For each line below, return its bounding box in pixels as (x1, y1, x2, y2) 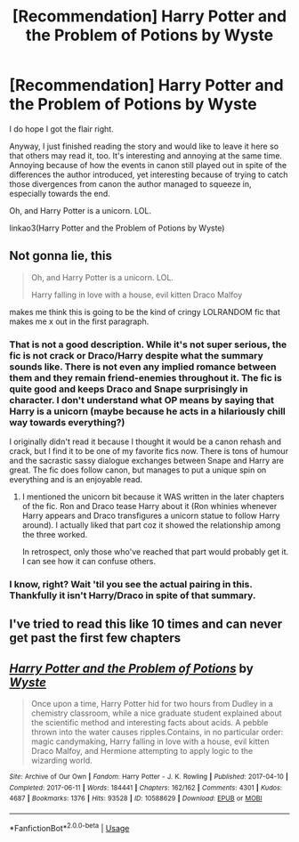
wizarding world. (30, 755, 93, 766)
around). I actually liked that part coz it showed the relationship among (21, 520, 281, 530)
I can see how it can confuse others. (21, 556, 156, 567)
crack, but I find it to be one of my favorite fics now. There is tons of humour (9, 446, 289, 457)
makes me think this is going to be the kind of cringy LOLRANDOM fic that (9, 306, 280, 317)
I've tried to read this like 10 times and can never (9, 617, 283, 632)
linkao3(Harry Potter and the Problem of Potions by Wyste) (9, 223, 225, 233)
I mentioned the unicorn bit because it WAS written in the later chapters (21, 491, 285, 502)
